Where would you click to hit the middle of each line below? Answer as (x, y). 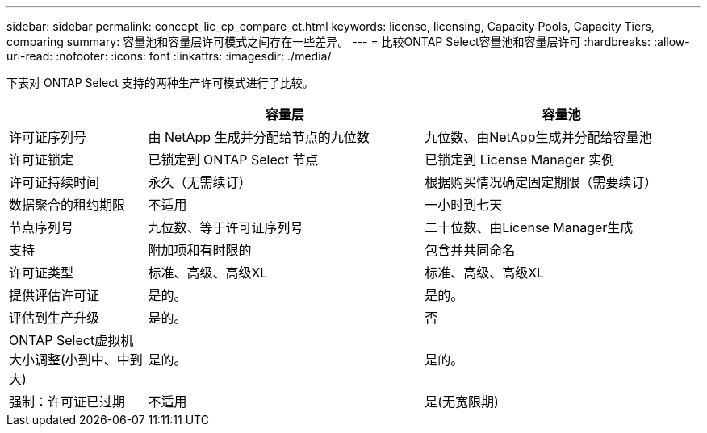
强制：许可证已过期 (67, 402)
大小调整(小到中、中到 (76, 360)
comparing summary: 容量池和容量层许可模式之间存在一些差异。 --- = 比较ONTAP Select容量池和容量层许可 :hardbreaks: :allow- (348, 42)
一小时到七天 (464, 205)
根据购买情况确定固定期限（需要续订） (541, 182)
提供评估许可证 (54, 295)
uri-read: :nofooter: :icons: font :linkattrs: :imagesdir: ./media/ (169, 56)
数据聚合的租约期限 (67, 205)
